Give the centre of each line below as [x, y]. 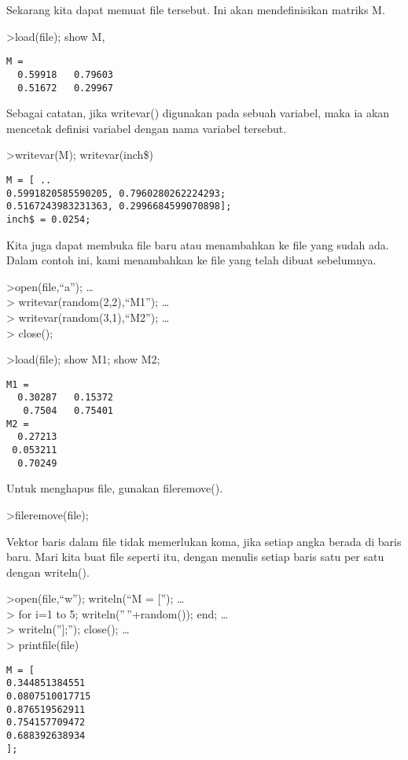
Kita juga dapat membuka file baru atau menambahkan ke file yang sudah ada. [198, 244]
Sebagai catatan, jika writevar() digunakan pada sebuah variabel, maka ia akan [198, 113]
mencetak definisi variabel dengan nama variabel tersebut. [147, 128]
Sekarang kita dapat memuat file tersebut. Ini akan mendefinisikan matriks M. [196, 9]
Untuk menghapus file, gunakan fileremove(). [115, 488]
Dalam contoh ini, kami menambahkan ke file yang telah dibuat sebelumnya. [191, 260]
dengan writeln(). [48, 572]
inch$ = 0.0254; [49, 219]
